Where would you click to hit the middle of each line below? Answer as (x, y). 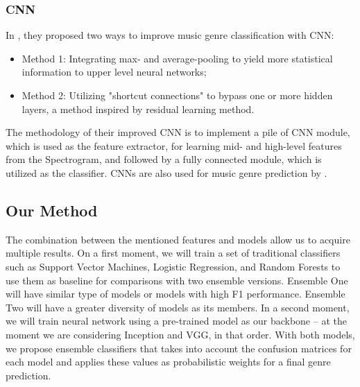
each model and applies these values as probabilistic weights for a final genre (168, 362)
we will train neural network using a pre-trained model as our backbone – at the (176, 321)
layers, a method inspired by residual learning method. (138, 109)
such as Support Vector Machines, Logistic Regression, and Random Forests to (173, 266)
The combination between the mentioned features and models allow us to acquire (178, 239)
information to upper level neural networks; (114, 72)
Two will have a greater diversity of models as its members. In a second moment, (178, 307)
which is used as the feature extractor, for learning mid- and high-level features (174, 145)
